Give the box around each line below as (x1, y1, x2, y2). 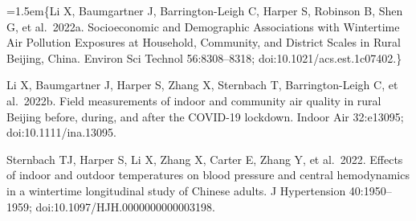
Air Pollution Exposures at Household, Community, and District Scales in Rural (6, 34, 401, 51)
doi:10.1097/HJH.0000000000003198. (35, 198, 215, 215)
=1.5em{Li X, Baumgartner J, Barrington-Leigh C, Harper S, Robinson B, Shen (6, 2, 403, 18)
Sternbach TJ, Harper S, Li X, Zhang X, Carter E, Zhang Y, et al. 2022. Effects (6, 150, 403, 167)
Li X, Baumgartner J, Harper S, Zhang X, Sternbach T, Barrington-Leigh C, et (6, 76, 398, 93)
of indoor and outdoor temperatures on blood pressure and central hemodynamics (6, 166, 410, 183)
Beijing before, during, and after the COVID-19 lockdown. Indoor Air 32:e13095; (6, 108, 404, 125)
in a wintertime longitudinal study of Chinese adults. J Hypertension (6, 182, 346, 198)
